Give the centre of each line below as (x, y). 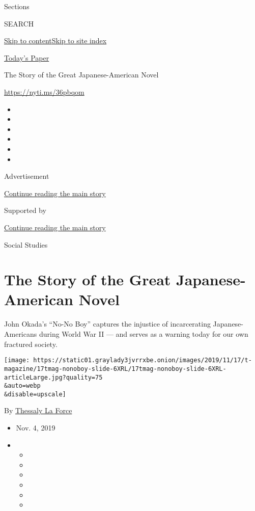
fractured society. (31, 344)
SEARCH (19, 23)
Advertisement (27, 176)
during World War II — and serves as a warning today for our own (144, 334)
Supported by (25, 210)
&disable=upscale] (35, 394)
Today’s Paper (27, 57)
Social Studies (26, 244)
